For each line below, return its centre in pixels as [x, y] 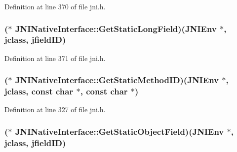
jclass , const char [39, 91]
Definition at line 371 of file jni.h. [55, 58]
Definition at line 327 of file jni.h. [55, 109]
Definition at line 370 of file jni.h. [55, 6]
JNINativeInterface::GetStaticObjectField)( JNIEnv [119, 131]
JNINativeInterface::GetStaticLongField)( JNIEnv [116, 28]
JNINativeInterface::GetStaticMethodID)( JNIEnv [117, 80]
